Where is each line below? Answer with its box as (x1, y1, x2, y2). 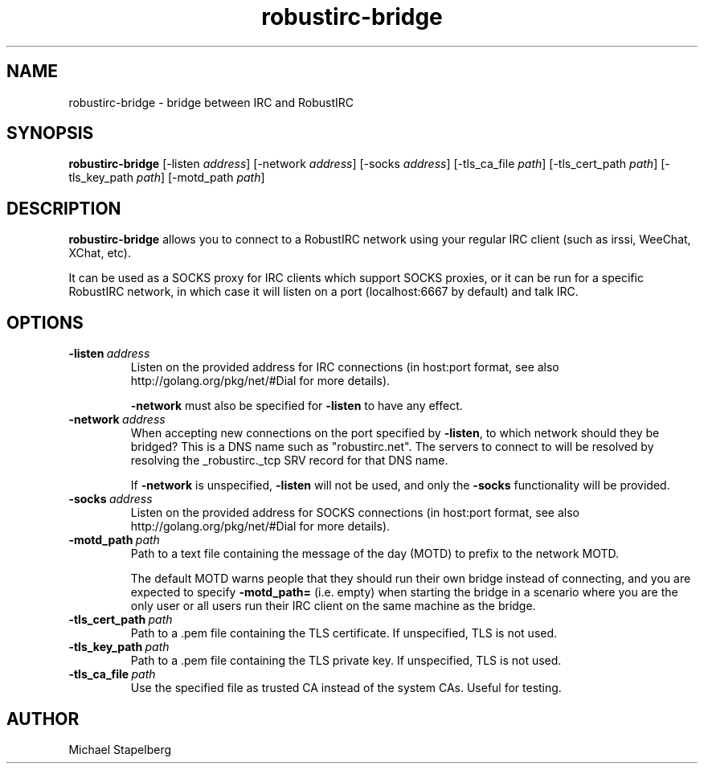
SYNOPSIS (6, 123, 94, 144)
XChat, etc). (68, 246, 131, 260)
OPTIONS (6, 312, 84, 333)
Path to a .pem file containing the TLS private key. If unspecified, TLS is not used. (130, 653, 562, 668)
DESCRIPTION (6, 198, 121, 219)
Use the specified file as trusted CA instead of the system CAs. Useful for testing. (130, 681, 562, 695)
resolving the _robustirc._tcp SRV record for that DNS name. (130, 453, 448, 468)
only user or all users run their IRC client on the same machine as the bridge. (130, 599, 536, 613)
